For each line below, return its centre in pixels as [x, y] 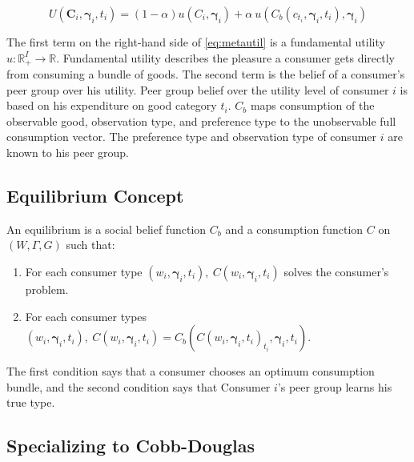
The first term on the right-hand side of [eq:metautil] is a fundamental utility [196, 42]
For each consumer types [86, 316]
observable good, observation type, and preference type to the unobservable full [201, 121]
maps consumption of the [312, 105]
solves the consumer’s [336, 271]
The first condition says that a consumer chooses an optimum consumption [191, 371]
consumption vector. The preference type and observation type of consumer [192, 137]
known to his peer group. [68, 153]
